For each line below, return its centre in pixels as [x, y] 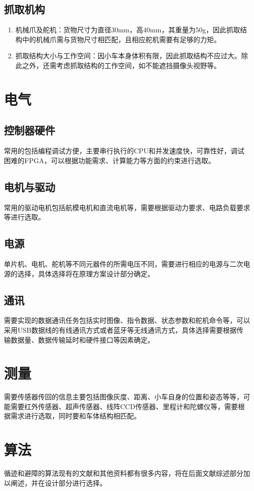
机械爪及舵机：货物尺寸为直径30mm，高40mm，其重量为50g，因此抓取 [128, 30]
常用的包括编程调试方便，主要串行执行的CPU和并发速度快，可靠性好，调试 [124, 151]
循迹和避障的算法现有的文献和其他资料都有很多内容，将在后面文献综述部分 [124, 473]
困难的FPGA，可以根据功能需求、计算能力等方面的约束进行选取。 [110, 160]
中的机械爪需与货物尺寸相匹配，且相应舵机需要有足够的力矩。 [121, 39]
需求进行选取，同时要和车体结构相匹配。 [75, 416]
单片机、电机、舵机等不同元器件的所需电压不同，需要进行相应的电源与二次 [124, 263]
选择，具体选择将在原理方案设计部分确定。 [86, 273]
